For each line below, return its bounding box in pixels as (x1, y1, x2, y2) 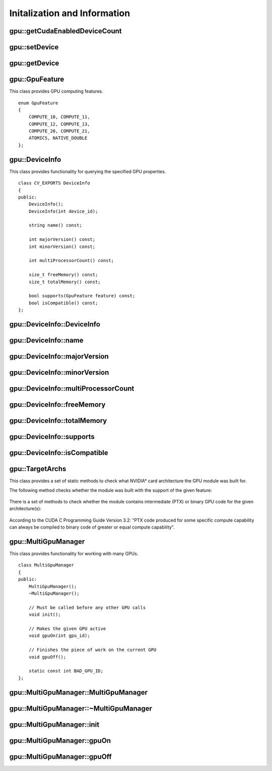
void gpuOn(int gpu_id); (28, 633, 90, 638)
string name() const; (28, 222, 83, 228)
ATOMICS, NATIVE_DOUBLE (28, 135, 88, 141)
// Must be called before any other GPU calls (28, 605, 146, 610)
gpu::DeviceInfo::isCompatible (9, 448, 108, 457)
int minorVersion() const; (28, 243, 96, 249)
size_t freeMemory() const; (28, 272, 98, 278)
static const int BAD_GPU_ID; (28, 668, 103, 674)
